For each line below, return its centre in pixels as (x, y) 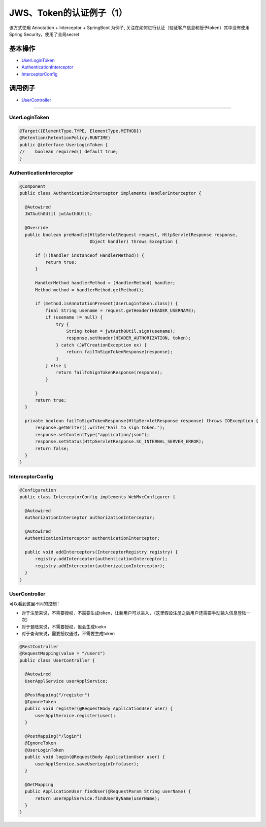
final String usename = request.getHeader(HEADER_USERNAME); (121, 310)
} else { (56, 365)
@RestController (39, 646)
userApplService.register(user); (75, 715)
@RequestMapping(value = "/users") (62, 654)
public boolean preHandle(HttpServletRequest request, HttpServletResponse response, (131, 235)
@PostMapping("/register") (57, 695)
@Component (33, 186)
